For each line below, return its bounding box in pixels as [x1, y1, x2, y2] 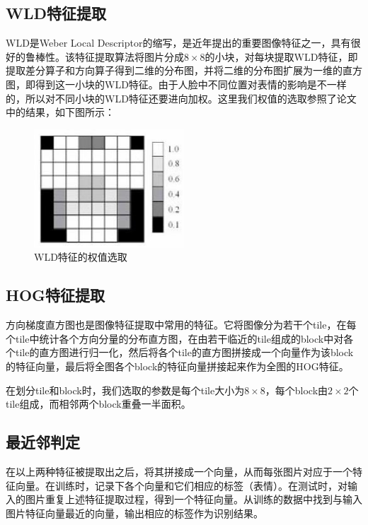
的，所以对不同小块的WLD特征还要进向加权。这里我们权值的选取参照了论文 [6, 90, 357, 105]
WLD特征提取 [6, 2, 107, 24]
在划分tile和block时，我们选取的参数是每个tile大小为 [6, 382, 245, 397]
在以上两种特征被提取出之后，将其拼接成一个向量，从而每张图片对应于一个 [6, 464, 352, 478]
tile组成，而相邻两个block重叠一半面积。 [6, 396, 191, 411]
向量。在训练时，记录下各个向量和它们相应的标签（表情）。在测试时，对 [15, 478, 347, 492]
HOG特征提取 [6, 284, 105, 306]
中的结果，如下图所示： [6, 105, 115, 119]
